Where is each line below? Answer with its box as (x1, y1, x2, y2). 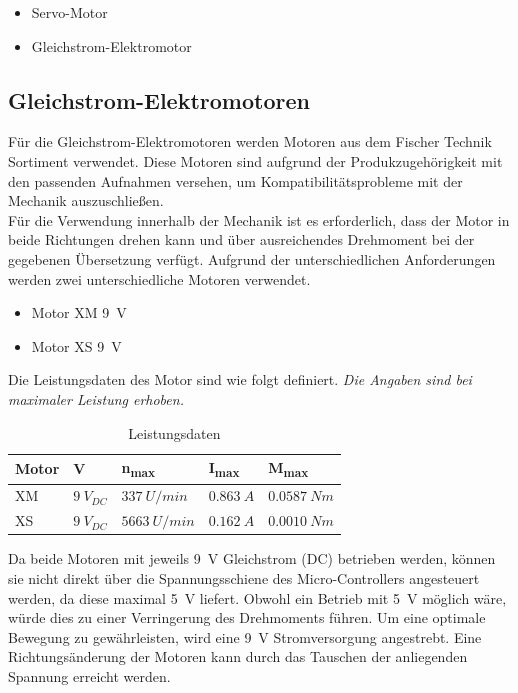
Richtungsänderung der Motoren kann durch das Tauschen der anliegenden (8, 646, 468, 667)
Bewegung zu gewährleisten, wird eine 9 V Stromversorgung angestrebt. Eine (8, 626, 482, 647)
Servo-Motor (31, 2, 108, 22)
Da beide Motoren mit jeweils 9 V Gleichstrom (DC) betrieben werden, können (8, 548, 496, 569)
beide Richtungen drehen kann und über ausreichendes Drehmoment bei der (8, 229, 475, 250)
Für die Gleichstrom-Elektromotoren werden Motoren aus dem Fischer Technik (8, 131, 492, 152)
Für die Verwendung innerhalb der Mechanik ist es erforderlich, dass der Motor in (8, 209, 510, 230)
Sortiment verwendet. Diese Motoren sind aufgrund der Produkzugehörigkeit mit (8, 150, 503, 171)
